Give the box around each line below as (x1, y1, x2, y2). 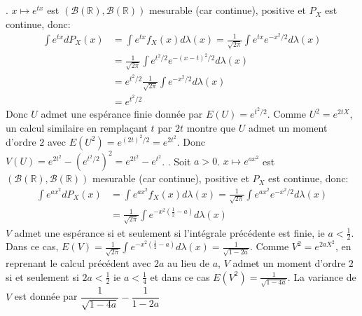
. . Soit (162, 153, 191, 168)
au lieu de (167, 256, 209, 270)
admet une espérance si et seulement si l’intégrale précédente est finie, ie (14, 225, 325, 240)
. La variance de (287, 269, 356, 284)
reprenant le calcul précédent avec (6, 256, 151, 270)
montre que (186, 120, 236, 135)
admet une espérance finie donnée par (41, 107, 203, 121)
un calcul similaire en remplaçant (6, 120, 148, 135)
